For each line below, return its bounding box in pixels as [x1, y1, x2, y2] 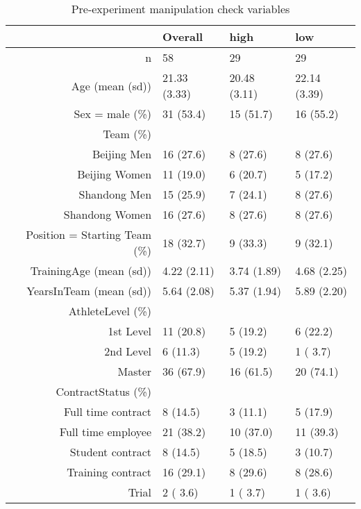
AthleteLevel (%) [68, 303, 152, 319]
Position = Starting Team [26, 226, 152, 242]
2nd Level [104, 343, 152, 359]
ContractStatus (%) [56, 383, 152, 399]
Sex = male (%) [74, 106, 152, 122]
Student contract [69, 444, 152, 460]
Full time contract [63, 403, 152, 419]
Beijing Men [92, 146, 152, 162]
